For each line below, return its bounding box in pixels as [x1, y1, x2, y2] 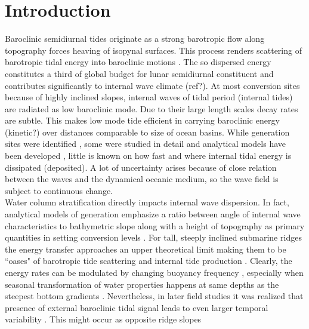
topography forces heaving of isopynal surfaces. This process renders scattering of [5, 44, 302, 56]
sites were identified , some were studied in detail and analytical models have [5, 137, 286, 150]
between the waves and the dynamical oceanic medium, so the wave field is [5, 173, 279, 185]
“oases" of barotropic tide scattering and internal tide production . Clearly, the [5, 254, 292, 267]
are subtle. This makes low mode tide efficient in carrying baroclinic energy [5, 114, 280, 127]
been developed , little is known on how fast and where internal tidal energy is [5, 149, 292, 162]
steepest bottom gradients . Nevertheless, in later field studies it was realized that [5, 290, 304, 302]
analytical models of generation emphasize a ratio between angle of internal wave [5, 208, 301, 220]
